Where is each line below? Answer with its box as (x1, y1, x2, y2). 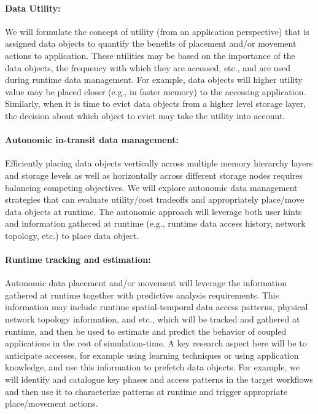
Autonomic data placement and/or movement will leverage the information (5, 276, 287, 289)
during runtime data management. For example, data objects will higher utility (5, 73, 303, 86)
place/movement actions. (5, 397, 98, 410)
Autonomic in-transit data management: (5, 133, 179, 146)
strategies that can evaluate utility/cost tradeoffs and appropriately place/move (5, 193, 304, 206)
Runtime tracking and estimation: (5, 253, 151, 266)
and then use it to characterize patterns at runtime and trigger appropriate (5, 385, 288, 397)
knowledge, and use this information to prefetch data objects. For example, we (5, 361, 300, 373)
